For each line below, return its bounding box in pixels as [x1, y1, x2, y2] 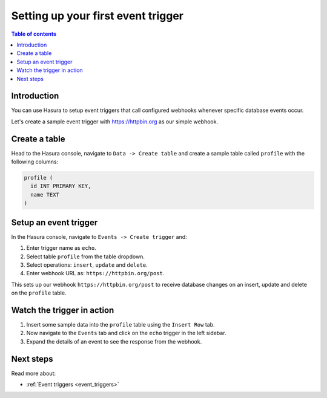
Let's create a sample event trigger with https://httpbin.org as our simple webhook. [11, 118, 218, 125]
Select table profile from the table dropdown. [26, 253, 145, 260]
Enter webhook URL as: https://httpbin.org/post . [26, 270, 165, 277]
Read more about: [11, 370, 56, 377]
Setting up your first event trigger [11, 9, 184, 22]
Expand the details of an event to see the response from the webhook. [26, 338, 202, 345]
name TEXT [30, 191, 60, 198]
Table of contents [11, 30, 57, 38]
